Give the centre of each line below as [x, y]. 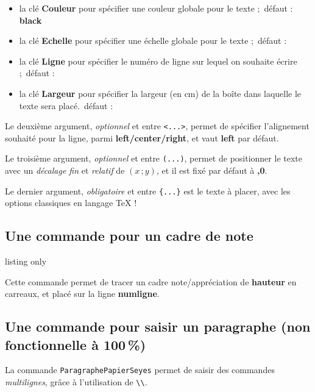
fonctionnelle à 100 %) [76, 344]
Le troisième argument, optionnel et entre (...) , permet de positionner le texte [154, 158]
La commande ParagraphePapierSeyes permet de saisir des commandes [140, 370]
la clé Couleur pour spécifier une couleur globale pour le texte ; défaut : [156, 8]
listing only [26, 261]
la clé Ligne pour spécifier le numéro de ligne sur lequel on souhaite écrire [158, 61]
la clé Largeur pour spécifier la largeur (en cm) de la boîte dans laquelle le [160, 93]
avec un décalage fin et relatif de [65, 170]
